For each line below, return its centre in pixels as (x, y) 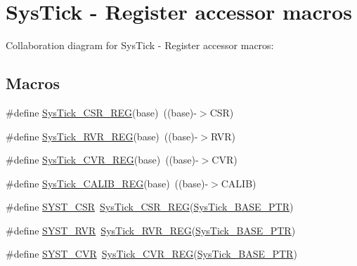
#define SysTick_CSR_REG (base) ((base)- (101, 112)
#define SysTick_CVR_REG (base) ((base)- (102, 160)
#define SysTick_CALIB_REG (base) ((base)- (107, 183)
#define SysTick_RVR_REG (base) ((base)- (102, 136)
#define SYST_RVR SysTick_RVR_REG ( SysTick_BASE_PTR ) (151, 230)
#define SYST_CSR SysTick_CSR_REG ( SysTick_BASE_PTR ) (150, 207)
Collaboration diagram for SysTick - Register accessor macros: (140, 45)
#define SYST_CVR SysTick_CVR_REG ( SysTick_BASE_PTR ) (151, 254)
